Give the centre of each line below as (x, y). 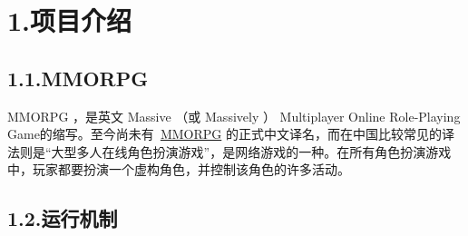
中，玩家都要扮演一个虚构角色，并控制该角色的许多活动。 (179, 169)
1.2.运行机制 (63, 218)
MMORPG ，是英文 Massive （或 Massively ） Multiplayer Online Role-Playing (234, 116)
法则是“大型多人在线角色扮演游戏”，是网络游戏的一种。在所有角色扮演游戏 (229, 151)
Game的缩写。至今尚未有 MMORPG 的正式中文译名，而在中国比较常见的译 (231, 134)
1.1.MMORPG (78, 78)
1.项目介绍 (70, 20)
